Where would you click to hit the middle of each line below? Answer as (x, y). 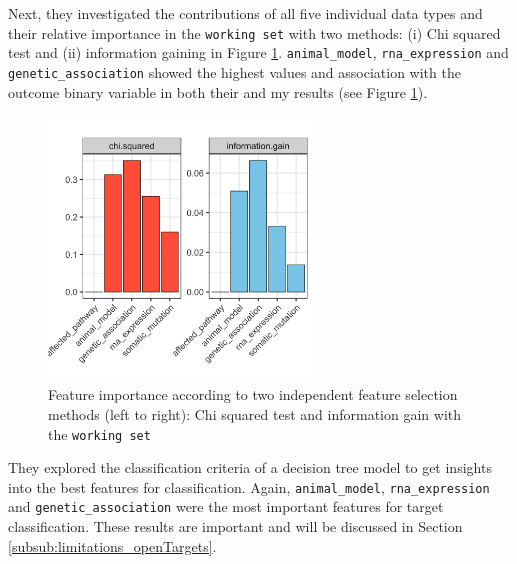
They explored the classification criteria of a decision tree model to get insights (250, 467)
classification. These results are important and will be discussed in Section (235, 526)
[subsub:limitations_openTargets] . (112, 545)
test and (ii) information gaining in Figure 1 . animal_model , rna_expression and (258, 52)
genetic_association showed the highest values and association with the (234, 71)
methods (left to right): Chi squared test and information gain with (254, 413)
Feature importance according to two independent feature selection (253, 394)
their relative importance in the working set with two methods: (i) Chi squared (254, 32)
